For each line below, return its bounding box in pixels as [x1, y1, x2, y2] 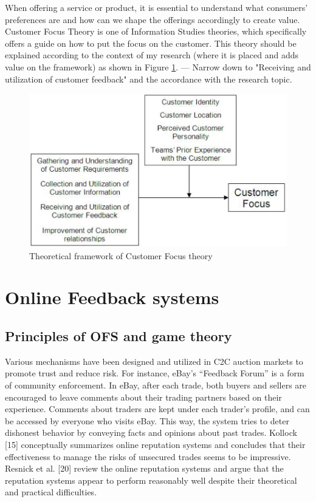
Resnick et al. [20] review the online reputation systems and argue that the [5, 462, 284, 475]
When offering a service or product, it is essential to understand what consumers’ [5, 1, 308, 13]
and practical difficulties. [5, 486, 97, 498]
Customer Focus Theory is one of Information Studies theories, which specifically [5, 25, 307, 38]
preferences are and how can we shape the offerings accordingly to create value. [5, 13, 300, 25]
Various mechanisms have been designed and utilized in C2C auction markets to [5, 354, 303, 367]
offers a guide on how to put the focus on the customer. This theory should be [5, 36, 297, 49]
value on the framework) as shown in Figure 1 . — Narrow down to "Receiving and [5, 60, 311, 73]
